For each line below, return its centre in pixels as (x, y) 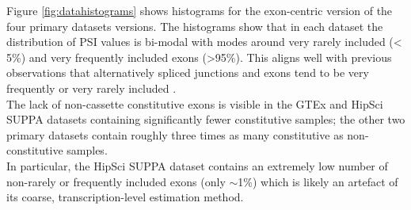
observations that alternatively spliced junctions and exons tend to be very (188, 73)
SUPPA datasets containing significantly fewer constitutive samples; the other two (206, 119)
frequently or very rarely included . (91, 88)
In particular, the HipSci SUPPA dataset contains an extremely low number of (197, 165)
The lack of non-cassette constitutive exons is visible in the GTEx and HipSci (195, 103)
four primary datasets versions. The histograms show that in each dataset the (195, 26)
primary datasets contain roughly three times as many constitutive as (175, 134)
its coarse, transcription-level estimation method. (125, 197)
